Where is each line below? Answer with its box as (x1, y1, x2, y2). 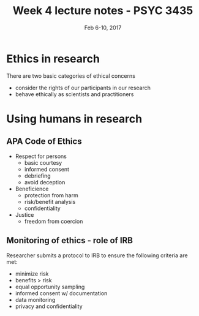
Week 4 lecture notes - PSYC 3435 (12, 4, 193, 18)
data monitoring (15, 296, 56, 303)
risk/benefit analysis (24, 198, 76, 205)
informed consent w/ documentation (15, 289, 108, 297)
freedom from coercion (24, 217, 83, 225)
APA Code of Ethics (6, 136, 82, 147)
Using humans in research (6, 111, 143, 126)
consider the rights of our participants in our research (15, 84, 151, 91)
